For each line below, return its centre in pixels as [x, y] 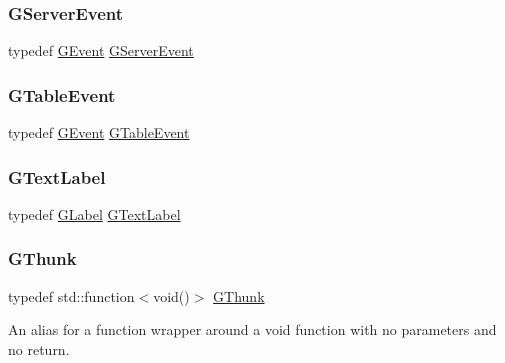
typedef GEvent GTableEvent [99, 132]
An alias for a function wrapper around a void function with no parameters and [252, 329]
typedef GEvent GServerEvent [101, 50]
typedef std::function [71, 295]
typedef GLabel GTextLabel [94, 213]
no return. [39, 348]
